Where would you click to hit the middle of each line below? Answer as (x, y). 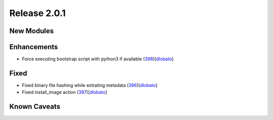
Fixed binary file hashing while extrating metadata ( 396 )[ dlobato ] (90, 85)
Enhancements (34, 47)
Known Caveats (35, 107)
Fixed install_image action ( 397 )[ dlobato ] (64, 92)
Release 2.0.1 (37, 13)
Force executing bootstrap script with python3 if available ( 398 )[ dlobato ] (98, 59)
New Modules (32, 31)
